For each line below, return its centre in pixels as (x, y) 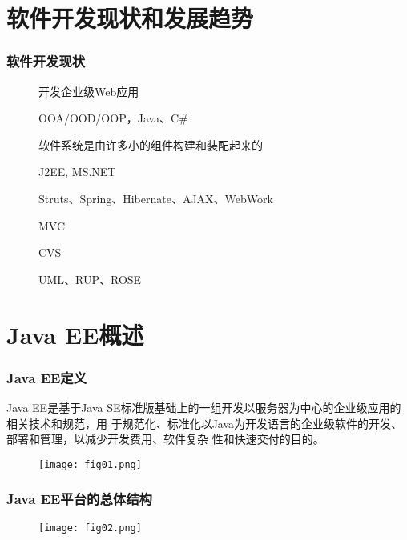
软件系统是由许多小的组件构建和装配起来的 (151, 144)
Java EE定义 (47, 377)
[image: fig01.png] (90, 464)
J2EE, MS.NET (77, 172)
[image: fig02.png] (90, 528)
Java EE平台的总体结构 (79, 499)
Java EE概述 (75, 334)
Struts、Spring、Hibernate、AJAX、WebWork (156, 198)
